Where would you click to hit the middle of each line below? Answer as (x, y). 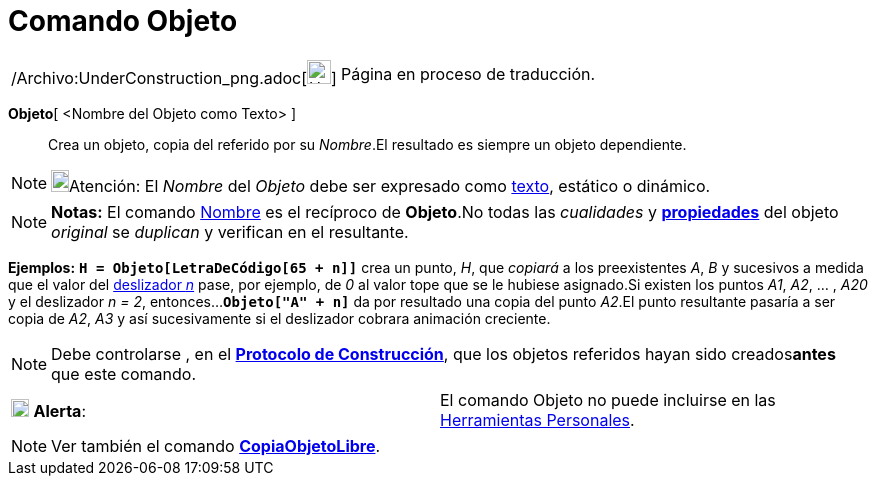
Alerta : (59, 410)
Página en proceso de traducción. (468, 73)
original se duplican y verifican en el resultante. (230, 231)
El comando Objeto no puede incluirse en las (608, 399)
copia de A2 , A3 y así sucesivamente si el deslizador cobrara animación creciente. (279, 318)
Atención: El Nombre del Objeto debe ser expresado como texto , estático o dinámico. (390, 185)
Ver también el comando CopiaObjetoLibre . (216, 445)
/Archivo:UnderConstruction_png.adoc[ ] (174, 77)
